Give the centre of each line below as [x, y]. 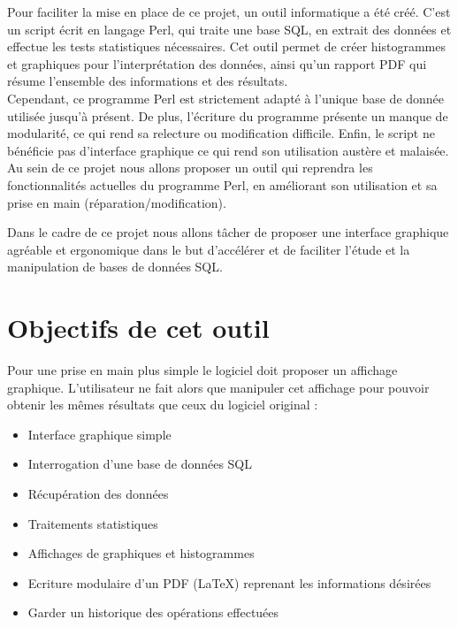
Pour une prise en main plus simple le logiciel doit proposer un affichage [202, 370]
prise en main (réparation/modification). [117, 202]
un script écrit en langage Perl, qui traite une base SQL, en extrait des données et [229, 29]
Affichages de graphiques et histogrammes [141, 553]
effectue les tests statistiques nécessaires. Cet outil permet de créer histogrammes [226, 46]
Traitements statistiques [93, 523]
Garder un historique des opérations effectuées [153, 612]
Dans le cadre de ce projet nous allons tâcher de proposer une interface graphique [228, 232]
